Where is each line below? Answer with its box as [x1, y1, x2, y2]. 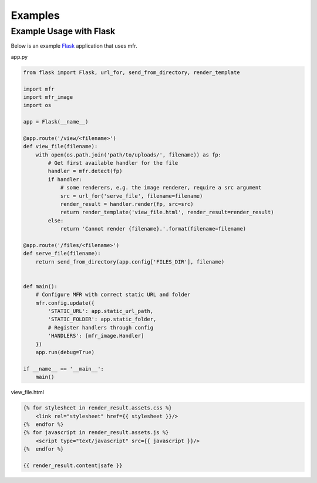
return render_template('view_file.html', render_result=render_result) [60, 209, 274, 216]
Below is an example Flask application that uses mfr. [11, 42, 137, 49]
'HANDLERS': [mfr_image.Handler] [48, 332, 144, 339]
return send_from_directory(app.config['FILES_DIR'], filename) [35, 258, 225, 265]
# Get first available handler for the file [48, 159, 178, 166]
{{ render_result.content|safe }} [23, 462, 123, 469]
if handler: [48, 176, 82, 182]
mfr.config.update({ [35, 299, 95, 306]
